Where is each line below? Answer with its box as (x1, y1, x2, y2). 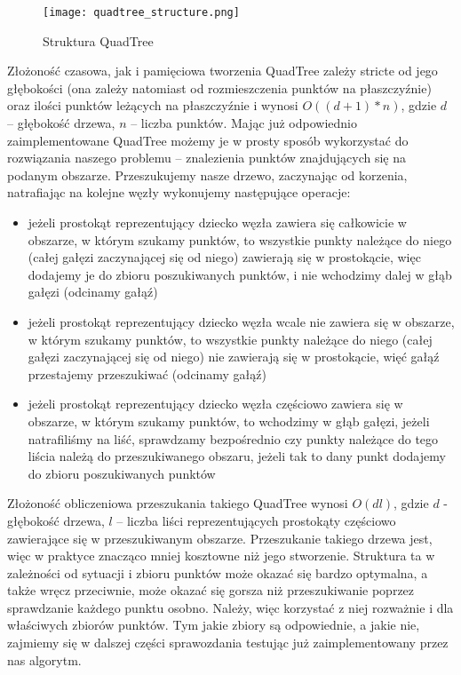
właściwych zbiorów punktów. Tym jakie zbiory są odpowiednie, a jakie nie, (7, 615, 420, 634)
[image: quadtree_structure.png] (43, 6, 240, 19)
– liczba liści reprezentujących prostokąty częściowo (116, 511, 396, 529)
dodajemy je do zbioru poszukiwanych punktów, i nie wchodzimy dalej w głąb (28, 265, 452, 283)
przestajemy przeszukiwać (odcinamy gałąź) (28, 364, 266, 383)
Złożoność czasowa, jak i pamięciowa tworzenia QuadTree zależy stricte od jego (7, 61, 438, 80)
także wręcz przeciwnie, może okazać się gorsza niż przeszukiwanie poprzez (7, 581, 415, 600)
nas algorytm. (7, 650, 82, 669)
